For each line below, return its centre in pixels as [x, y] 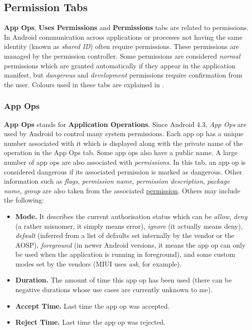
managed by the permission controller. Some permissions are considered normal [122, 55]
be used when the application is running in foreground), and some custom [125, 254]
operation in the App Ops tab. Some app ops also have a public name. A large [121, 152]
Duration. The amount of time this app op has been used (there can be [124, 280]
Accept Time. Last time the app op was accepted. [92, 306]
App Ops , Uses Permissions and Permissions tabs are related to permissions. [126, 27]
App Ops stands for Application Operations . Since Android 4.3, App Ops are [125, 124]
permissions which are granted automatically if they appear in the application [120, 65]
